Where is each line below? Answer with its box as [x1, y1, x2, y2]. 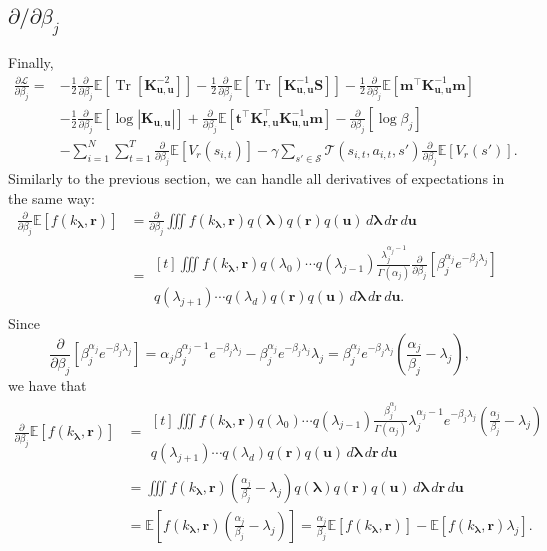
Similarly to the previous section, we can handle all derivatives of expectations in [8, 167, 505, 188]
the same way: [8, 187, 95, 208]
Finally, [8, 52, 54, 72]
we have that [8, 375, 87, 396]
